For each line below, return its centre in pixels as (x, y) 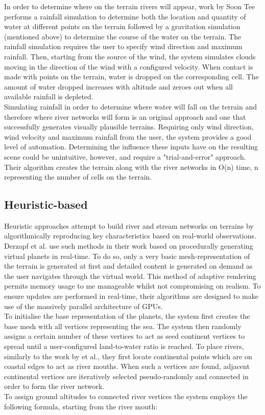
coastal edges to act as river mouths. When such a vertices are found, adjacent (127, 366)
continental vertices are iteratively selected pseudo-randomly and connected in (126, 376)
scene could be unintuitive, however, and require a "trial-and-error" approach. (125, 156)
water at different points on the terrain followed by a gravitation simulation (122, 26)
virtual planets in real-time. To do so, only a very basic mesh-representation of (127, 256)
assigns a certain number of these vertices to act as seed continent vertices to (125, 336)
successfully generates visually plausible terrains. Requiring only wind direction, (129, 127)
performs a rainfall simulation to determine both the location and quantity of (125, 16)
